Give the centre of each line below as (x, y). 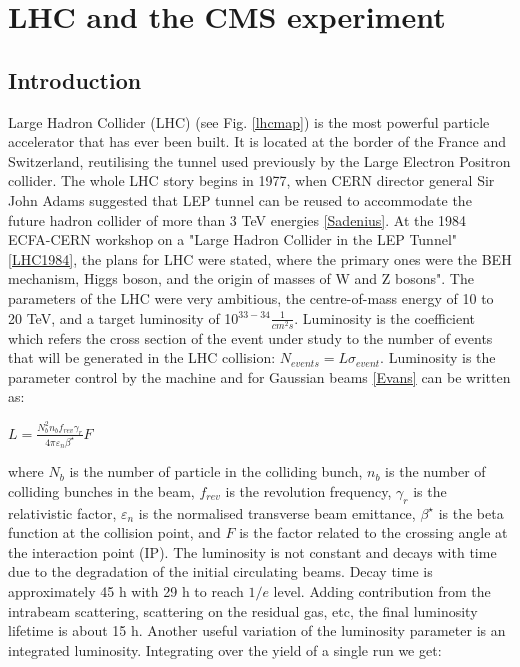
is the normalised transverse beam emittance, (277, 512)
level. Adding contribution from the (382, 590)
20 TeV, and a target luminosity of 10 (123, 317)
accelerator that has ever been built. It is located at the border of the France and (257, 141)
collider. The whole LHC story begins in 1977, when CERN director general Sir (251, 180)
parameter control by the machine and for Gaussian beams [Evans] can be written (259, 376)
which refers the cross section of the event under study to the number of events (250, 337)
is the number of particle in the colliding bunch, (216, 471)
